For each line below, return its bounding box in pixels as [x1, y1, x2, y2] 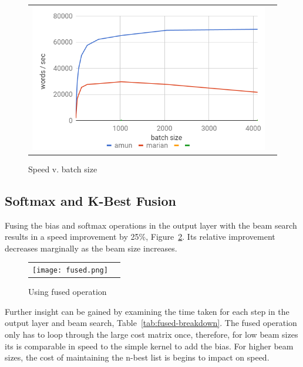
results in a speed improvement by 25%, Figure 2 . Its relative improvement [5, 230, 275, 243]
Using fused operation [28, 286, 107, 298]
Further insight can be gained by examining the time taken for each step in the [5, 305, 289, 317]
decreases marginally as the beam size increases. [5, 242, 177, 254]
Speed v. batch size [28, 162, 97, 175]
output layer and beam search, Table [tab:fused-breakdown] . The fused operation [5, 317, 297, 329]
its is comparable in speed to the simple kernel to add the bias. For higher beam [5, 339, 294, 352]
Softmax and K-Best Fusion [5, 191, 177, 209]
